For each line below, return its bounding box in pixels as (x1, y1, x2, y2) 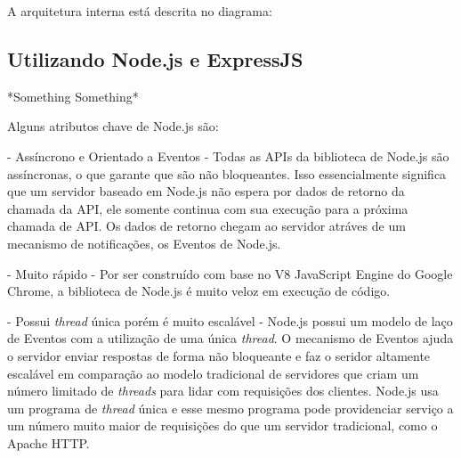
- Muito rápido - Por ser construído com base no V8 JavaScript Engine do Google (7, 264, 453, 282)
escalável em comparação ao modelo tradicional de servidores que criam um (7, 364, 419, 382)
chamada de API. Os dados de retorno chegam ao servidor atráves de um (7, 217, 406, 235)
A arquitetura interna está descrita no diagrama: (7, 2, 272, 20)
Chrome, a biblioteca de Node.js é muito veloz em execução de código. (7, 282, 391, 300)
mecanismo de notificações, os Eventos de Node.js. (7, 233, 281, 252)
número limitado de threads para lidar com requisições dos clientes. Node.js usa (7, 381, 439, 400)
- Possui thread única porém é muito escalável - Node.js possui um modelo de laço (7, 311, 453, 330)
